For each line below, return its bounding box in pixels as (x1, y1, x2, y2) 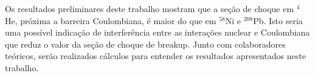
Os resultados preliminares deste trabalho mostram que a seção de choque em (5, 2, 294, 14)
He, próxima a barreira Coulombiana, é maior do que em (5, 14, 216, 27)
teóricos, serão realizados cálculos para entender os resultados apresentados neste (5, 49, 306, 62)
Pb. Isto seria (253, 14, 303, 27)
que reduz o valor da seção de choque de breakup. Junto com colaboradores (5, 37, 286, 50)
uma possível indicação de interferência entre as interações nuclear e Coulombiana (5, 26, 310, 39)
